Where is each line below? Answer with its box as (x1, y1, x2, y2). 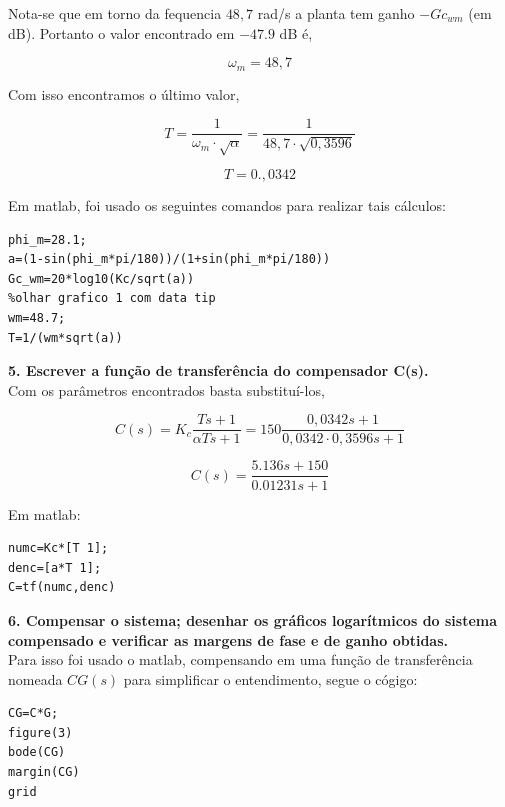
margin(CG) (8, 765, 80, 780)
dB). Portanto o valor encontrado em (8, 22, 235, 43)
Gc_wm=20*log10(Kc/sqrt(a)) (8, 271, 195, 286)
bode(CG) (8, 745, 66, 760)
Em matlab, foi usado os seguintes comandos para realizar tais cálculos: (8, 195, 446, 216)
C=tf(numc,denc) (8, 580, 116, 595)
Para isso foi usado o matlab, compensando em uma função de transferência (8, 649, 473, 670)
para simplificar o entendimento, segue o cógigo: (123, 668, 418, 689)
